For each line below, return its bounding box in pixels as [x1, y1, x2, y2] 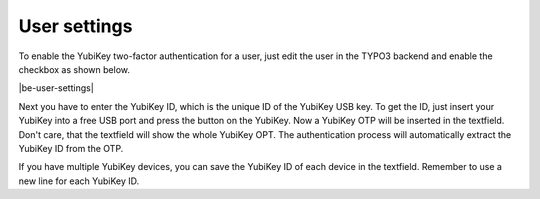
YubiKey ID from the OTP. [18, 142, 124, 154]
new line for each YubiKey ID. [18, 175, 140, 187]
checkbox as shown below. [18, 63, 130, 75]
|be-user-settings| [18, 82, 94, 94]
